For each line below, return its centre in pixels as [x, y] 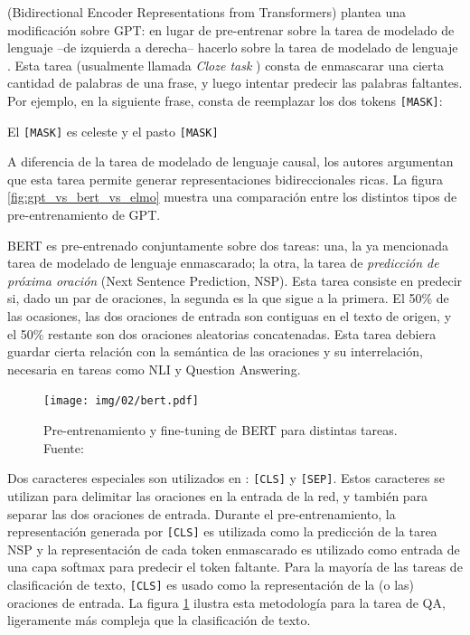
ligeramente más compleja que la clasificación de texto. [159, 620]
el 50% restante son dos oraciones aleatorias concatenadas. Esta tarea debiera [222, 333]
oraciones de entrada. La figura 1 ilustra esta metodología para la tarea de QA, [226, 602]
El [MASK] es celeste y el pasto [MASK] [113, 131]
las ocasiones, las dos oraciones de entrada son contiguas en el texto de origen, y [230, 316]
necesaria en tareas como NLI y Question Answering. [154, 369]
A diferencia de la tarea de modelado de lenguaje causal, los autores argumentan [230, 161]
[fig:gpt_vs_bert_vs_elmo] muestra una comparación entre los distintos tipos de [232, 197]
